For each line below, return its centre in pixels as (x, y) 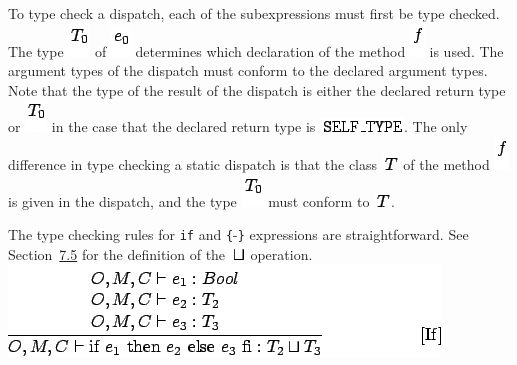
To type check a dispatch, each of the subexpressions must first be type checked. (254, 13)
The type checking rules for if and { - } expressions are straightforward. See (238, 234)
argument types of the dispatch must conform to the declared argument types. (248, 70)
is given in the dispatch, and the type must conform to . (201, 200)
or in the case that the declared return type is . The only (238, 126)
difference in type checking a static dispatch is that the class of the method (249, 163)
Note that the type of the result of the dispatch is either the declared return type (257, 89)
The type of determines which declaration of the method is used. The (256, 50)
